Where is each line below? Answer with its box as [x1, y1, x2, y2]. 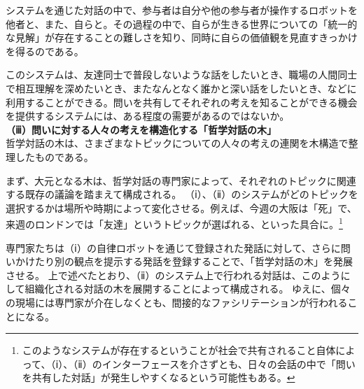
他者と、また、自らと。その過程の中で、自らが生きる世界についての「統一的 [6, 16, 358, 31]
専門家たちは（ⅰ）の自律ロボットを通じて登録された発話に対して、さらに [6, 240, 341, 255]
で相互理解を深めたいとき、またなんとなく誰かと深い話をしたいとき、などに [6, 80, 357, 95]
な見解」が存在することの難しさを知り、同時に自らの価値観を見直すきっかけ [6, 30, 358, 45]
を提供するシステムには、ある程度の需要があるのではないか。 [6, 108, 290, 123]
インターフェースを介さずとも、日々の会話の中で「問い [101, 356, 356, 371]
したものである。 [15, 149, 94, 164]
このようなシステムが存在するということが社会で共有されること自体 [22, 343, 336, 358]
